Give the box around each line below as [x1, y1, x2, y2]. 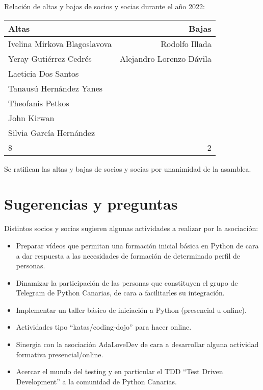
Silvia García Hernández [8, 126, 95, 139]
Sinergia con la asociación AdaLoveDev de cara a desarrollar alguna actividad [16, 339, 259, 350]
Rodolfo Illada [161, 37, 212, 50]
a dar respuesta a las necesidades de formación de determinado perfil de [16, 250, 241, 261]
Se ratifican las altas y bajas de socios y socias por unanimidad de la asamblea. [4, 163, 251, 174]
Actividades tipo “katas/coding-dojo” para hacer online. [16, 322, 192, 332]
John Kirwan [8, 111, 55, 124]
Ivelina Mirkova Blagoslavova [8, 37, 112, 50]
